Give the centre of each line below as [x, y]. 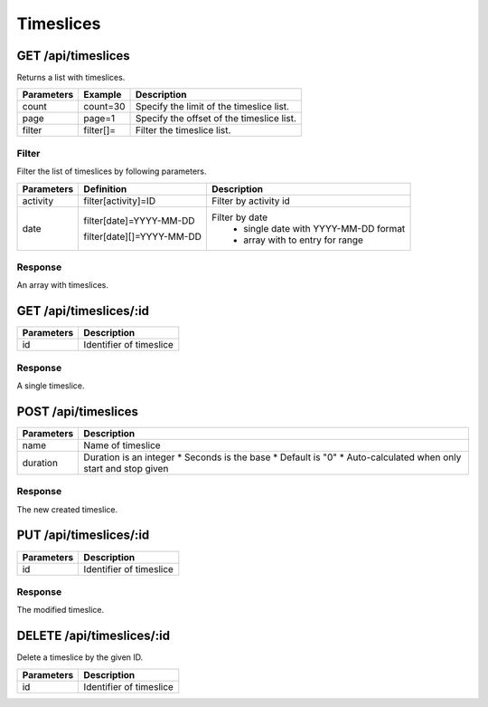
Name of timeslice [122, 445]
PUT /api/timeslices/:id [83, 535]
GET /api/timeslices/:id [83, 311]
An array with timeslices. [62, 285]
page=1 [99, 119]
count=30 [104, 107]
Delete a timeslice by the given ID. [80, 657]
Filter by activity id [251, 201]
